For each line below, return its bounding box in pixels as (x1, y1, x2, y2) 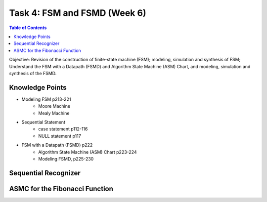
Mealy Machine (38, 110, 70, 116)
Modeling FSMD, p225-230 (38, 156, 94, 162)
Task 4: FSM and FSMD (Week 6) (9, 7, 146, 18)
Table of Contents (9, 25, 47, 31)
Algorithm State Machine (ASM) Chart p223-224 (38, 149, 137, 155)
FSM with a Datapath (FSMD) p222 (21, 142, 93, 148)
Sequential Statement (21, 119, 65, 125)
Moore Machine (38, 103, 71, 109)
